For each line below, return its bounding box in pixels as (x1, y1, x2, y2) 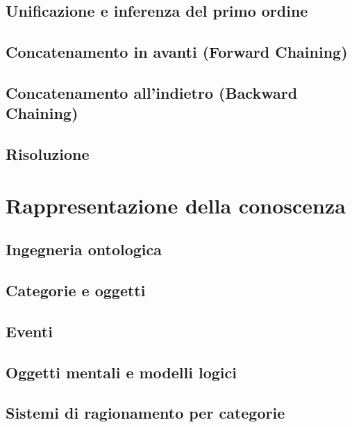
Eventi (6, 320, 53, 341)
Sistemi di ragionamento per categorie (6, 402, 285, 424)
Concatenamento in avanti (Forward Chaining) (6, 41, 348, 63)
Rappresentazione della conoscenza (6, 191, 346, 219)
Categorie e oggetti (6, 280, 146, 301)
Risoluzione (6, 143, 90, 165)
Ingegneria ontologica (6, 239, 162, 260)
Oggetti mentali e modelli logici (6, 361, 237, 382)
